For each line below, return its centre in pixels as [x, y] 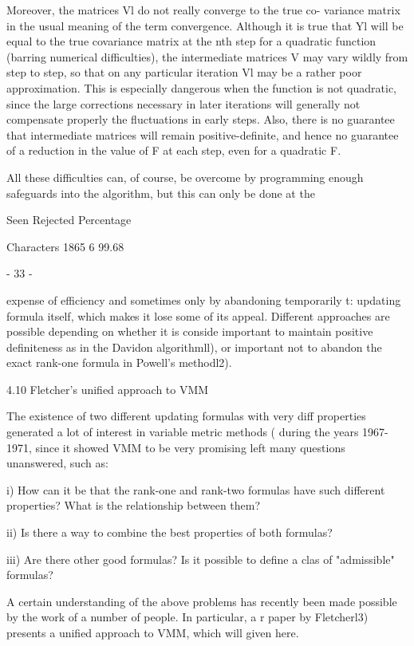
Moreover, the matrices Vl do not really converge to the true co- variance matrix [203, 10]
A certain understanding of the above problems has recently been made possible [202, 601]
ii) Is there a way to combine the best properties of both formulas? [170, 532]
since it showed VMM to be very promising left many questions [190, 447]
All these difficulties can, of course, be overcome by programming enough [185, 177]
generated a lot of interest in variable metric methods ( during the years [183, 432]
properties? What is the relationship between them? [134, 505]
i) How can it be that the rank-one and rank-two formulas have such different [196, 489]
